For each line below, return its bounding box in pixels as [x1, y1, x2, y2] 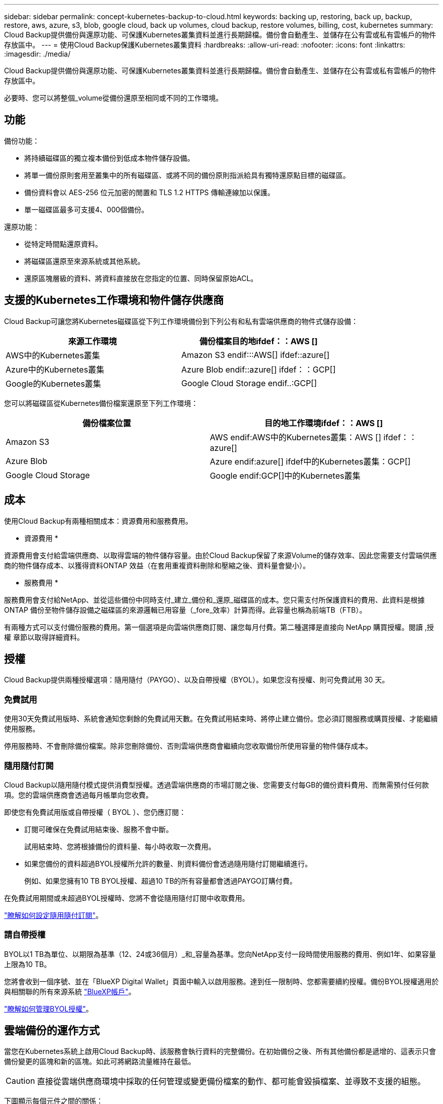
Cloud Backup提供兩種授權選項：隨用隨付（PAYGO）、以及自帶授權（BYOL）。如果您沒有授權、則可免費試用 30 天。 [4, 675, 389, 684]
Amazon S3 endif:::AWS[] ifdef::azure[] [181, 349, 330, 360]
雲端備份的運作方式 [4, 1024, 100, 1037]
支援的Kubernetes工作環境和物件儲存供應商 [4, 294, 224, 307]
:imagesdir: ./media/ [4, 50, 71, 58]
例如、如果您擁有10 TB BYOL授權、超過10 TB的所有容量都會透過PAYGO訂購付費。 [24, 876, 297, 885]
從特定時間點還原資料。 [24, 239, 102, 248]
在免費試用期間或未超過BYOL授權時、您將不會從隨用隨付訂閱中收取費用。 [4, 893, 249, 902]
